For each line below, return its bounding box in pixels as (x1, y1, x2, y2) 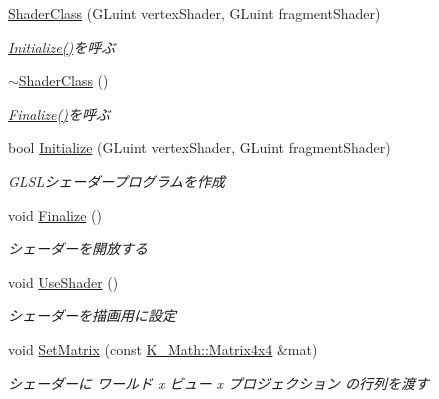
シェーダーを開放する (8, 238, 148, 259)
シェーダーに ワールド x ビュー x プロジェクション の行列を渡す (8, 372, 430, 393)
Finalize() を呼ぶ (8, 103, 110, 124)
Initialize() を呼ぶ (8, 36, 116, 57)
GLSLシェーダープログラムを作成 (8, 170, 225, 191)
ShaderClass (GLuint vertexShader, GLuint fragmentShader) (8, 3, 381, 23)
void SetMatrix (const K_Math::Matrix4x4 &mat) (8, 338, 318, 359)
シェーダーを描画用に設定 (8, 305, 176, 326)
